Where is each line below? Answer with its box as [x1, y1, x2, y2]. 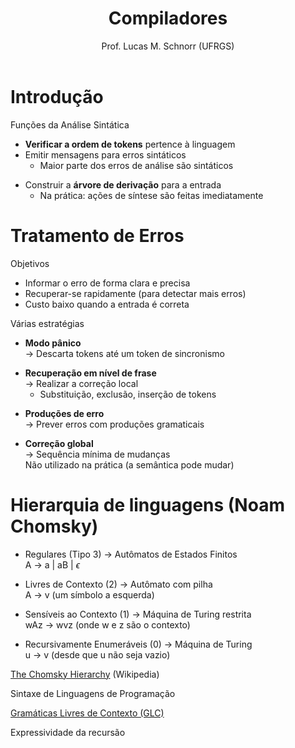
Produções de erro [24, 407, 105, 419]
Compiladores [108, 7, 228, 30]
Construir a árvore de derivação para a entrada [24, 178, 222, 191]
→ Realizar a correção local [24, 377, 139, 389]
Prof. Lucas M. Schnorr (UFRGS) [101, 40, 235, 52]
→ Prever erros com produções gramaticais [24, 418, 205, 430]
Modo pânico [24, 337, 82, 349]
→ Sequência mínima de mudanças [24, 448, 171, 460]
